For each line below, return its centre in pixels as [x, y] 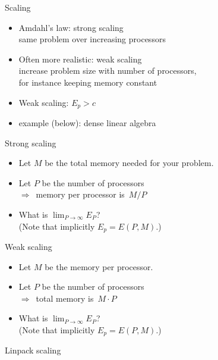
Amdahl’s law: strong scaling [71, 27]
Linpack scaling [33, 350]
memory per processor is [80, 194]
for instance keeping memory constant [88, 82]
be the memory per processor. [99, 266]
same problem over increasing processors [92, 39]
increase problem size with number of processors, [108, 71]
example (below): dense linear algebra [87, 123]
